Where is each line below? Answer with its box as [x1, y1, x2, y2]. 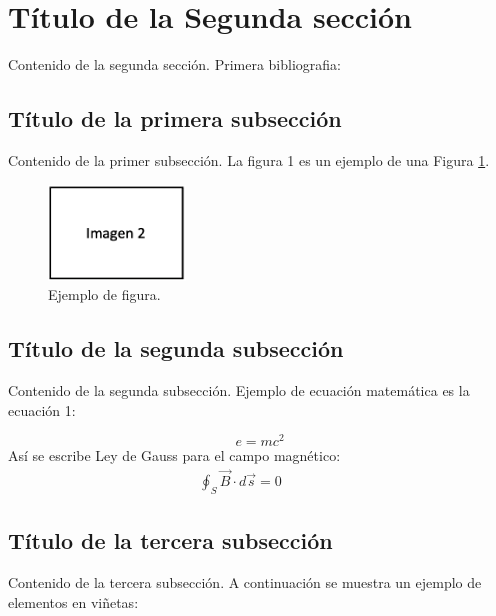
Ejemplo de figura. [48, 284, 161, 305]
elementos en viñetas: [8, 591, 139, 612]
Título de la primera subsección [8, 103, 342, 134]
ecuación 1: [8, 399, 76, 420]
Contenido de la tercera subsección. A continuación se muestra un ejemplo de [8, 572, 482, 593]
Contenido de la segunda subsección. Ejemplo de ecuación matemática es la [8, 379, 470, 400]
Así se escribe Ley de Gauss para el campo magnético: [8, 445, 341, 466]
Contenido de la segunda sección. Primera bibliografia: [8, 54, 341, 75]
